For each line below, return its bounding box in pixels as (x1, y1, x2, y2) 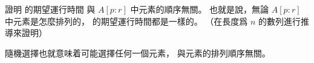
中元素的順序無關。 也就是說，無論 (130, 3, 269, 15)
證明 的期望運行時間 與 (5, 3, 96, 15)
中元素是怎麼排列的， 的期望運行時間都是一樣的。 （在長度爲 (5, 14, 248, 27)
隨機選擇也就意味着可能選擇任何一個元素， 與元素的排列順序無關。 (5, 46, 270, 59)
